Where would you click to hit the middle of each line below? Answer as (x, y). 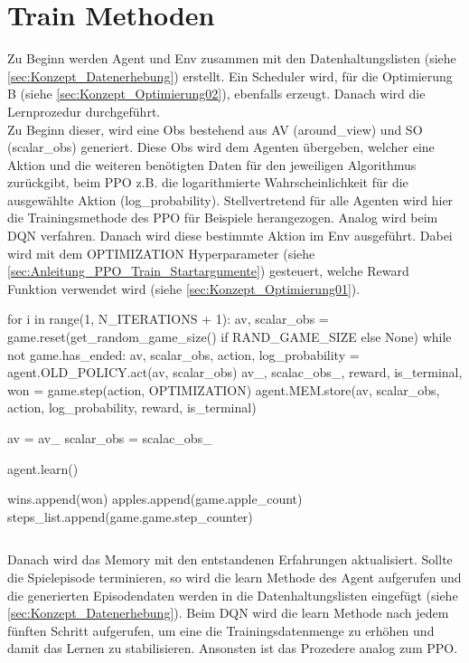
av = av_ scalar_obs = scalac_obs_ (110, 438)
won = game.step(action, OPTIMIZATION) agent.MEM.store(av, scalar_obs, (224, 389)
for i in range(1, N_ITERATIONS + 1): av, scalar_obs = (168, 319)
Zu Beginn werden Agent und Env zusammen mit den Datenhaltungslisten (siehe (232, 58)
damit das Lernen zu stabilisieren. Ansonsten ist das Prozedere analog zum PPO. (233, 648)
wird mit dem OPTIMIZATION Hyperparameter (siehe (161, 253)
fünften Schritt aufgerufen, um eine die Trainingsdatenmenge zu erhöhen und (221, 630)
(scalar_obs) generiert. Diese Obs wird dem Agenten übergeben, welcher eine (221, 147)
